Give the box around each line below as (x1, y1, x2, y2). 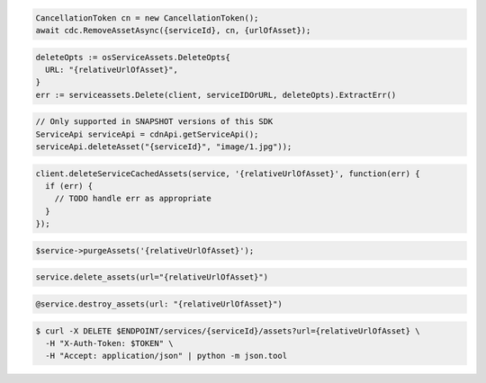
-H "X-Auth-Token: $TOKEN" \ (45, 338, 175, 348)
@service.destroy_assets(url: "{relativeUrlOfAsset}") (35, 298, 283, 309)
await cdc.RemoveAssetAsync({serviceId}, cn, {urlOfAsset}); (35, 25, 311, 35)
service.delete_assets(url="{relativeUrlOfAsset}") (35, 272, 269, 282)
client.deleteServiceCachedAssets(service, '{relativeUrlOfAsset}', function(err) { (35, 168, 420, 179)
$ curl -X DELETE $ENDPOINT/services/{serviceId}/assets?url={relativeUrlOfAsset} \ (35, 325, 420, 336)
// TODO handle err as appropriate (54, 193, 211, 204)
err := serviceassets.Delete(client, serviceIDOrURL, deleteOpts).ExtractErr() (35, 90, 397, 100)
